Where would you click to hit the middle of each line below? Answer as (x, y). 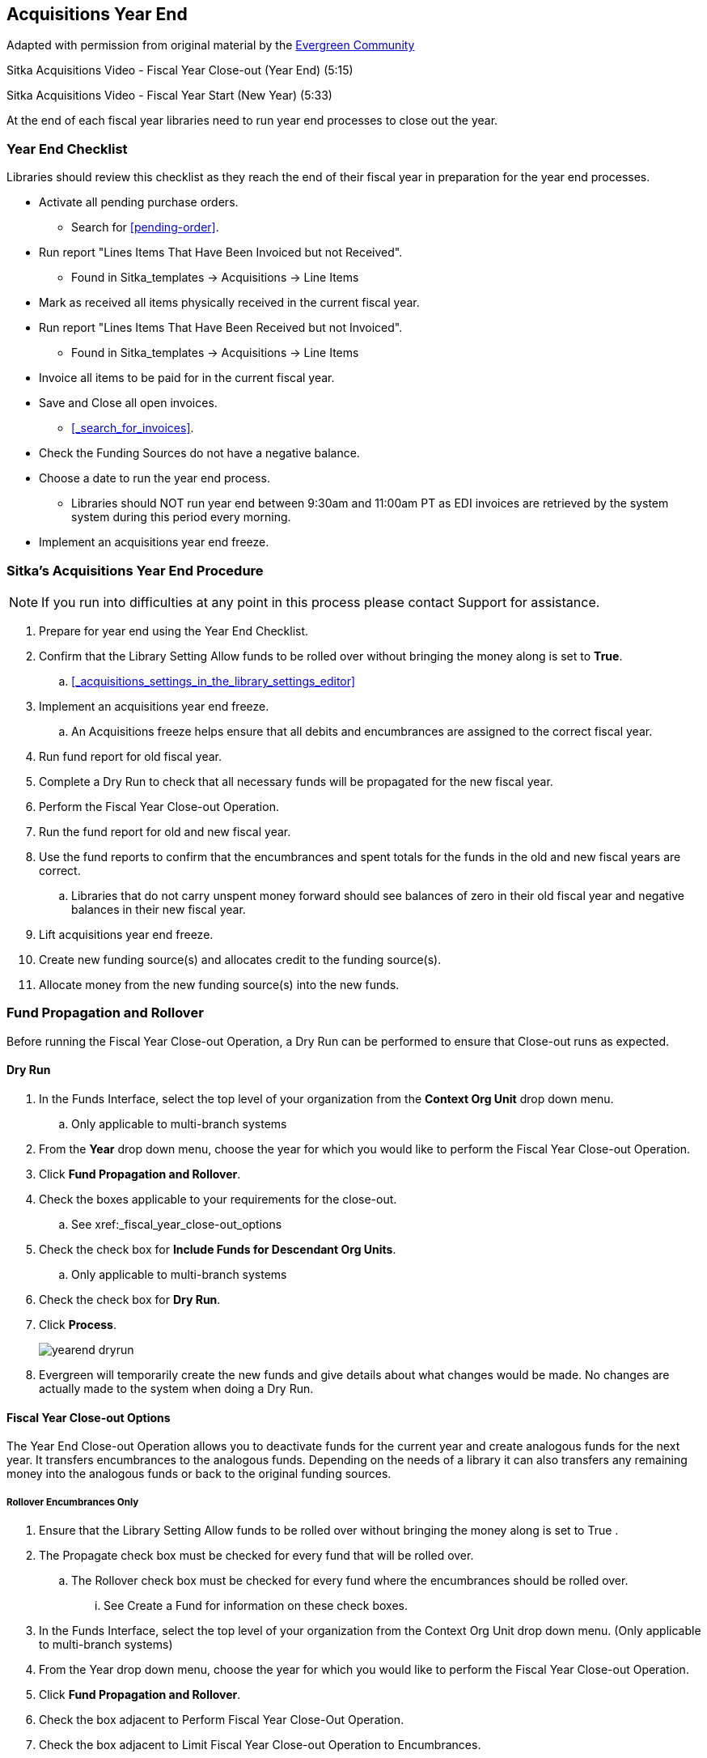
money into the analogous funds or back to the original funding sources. (199, 1474)
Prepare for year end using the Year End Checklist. (174, 631)
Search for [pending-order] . (145, 227)
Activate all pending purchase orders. (139, 202)
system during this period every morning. (181, 517)
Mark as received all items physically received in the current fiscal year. (229, 303)
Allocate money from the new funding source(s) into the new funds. (219, 984)
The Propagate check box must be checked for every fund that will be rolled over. (256, 1555)
